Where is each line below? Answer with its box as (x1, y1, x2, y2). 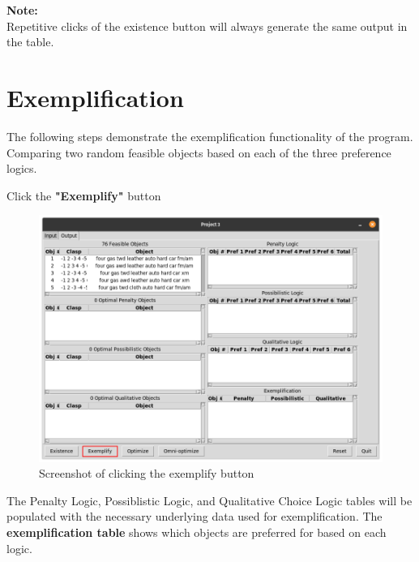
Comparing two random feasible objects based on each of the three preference (6, 144, 391, 161)
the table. (6, 33, 54, 50)
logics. (6, 160, 37, 177)
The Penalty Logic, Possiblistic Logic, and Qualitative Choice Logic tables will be (6, 491, 413, 508)
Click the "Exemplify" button (6, 187, 161, 204)
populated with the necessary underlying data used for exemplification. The (6, 508, 383, 525)
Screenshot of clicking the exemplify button (39, 465, 254, 482)
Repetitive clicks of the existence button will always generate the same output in (6, 17, 408, 34)
